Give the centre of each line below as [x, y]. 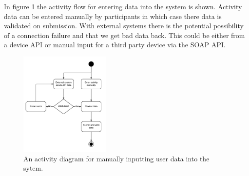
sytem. [33, 168]
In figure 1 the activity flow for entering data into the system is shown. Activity [123, 6]
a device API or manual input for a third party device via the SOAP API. [115, 45]
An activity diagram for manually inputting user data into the [116, 158]
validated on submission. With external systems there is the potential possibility [124, 26]
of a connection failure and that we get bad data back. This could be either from [124, 35]
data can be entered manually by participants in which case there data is [113, 16]
